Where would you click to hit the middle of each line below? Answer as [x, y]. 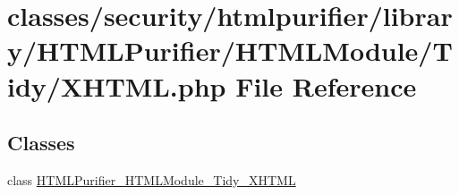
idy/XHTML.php [117, 85]
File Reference [326, 85]
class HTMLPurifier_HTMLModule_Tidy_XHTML [152, 179]
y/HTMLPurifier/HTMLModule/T [230, 51]
